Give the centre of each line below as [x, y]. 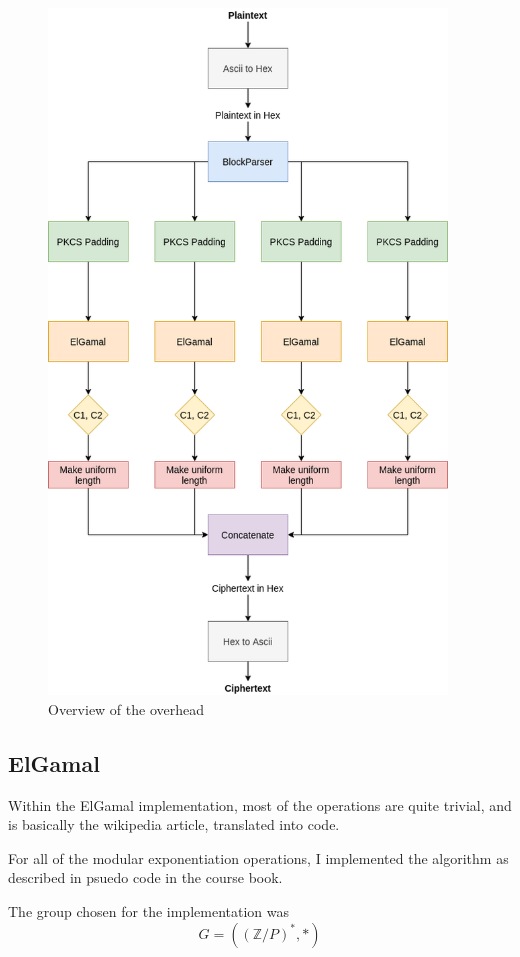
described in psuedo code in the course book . [145, 877]
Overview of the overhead [126, 708]
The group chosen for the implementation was [148, 911]
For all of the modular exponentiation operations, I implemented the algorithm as [258, 857]
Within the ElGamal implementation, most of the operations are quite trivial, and [260, 804]
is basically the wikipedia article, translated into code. [174, 824]
